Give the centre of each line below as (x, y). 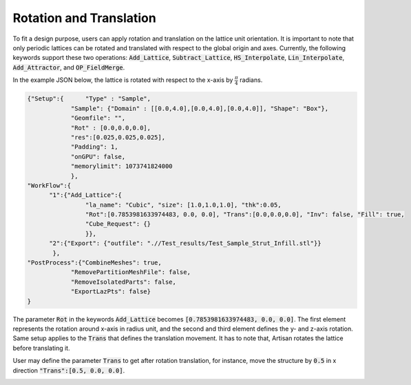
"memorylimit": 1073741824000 (122, 166)
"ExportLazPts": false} (111, 292)
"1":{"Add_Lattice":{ (85, 195)
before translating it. (41, 348)
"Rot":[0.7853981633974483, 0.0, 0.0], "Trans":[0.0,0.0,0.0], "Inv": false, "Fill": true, (245, 215)
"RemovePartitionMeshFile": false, (130, 272)
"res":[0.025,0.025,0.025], (118, 137)
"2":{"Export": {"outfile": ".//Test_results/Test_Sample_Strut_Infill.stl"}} (185, 243)
